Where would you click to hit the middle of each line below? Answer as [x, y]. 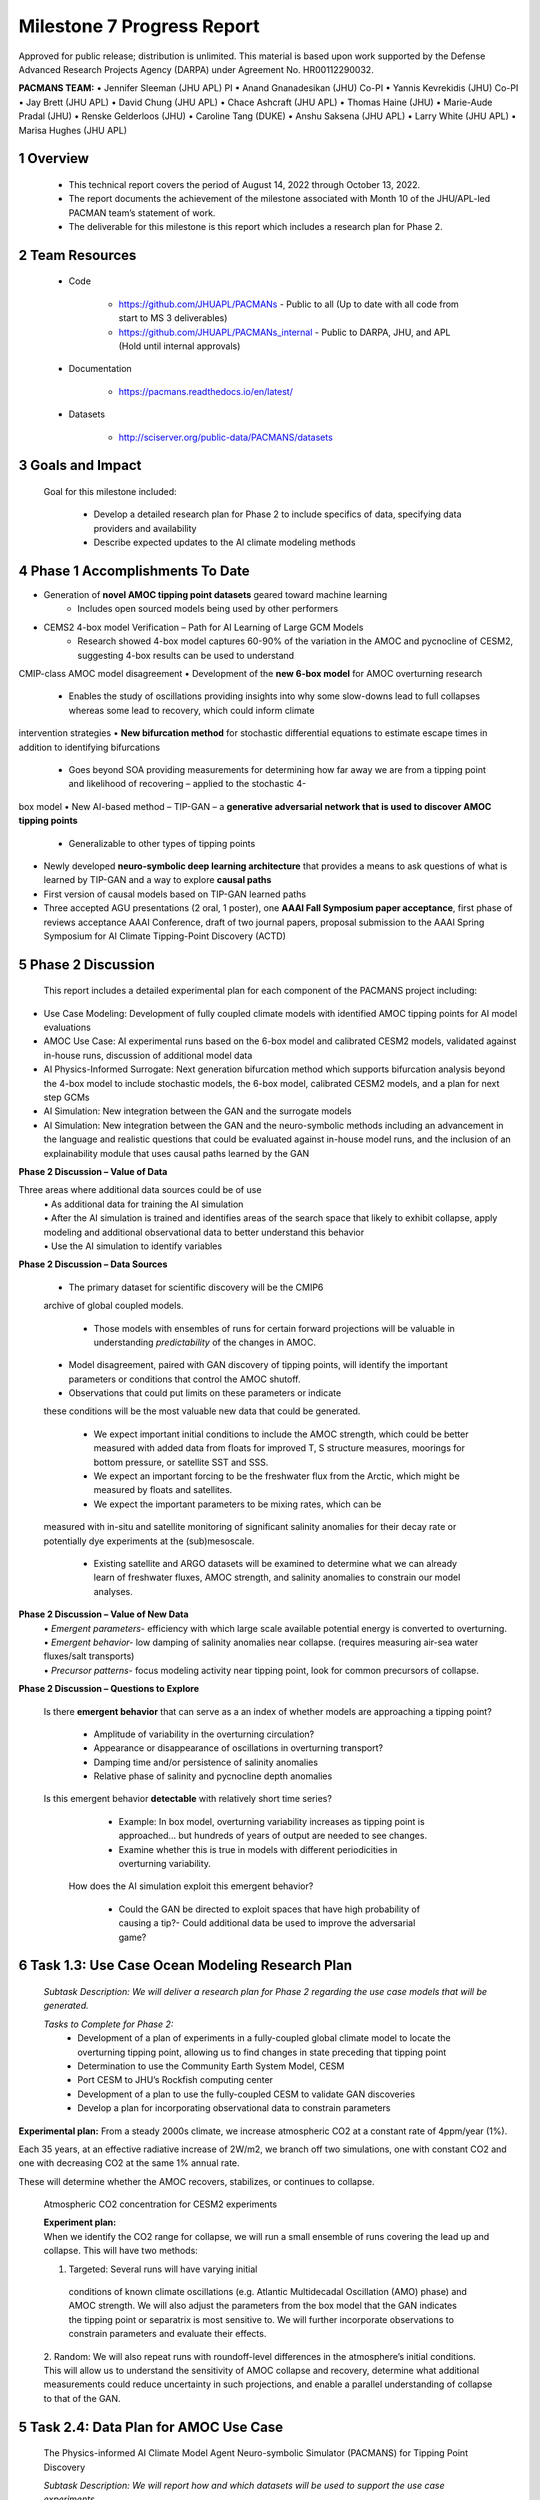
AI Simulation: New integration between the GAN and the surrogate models [197, 1111]
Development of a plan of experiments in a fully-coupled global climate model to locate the [264, 2038]
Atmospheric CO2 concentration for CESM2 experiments [160, 2204]
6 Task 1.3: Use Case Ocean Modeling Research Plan [185, 1965]
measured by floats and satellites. [163, 1490]
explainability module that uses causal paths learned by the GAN [176, 1153]
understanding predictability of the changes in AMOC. [205, 1342]
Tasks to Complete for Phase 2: [108, 2024]
